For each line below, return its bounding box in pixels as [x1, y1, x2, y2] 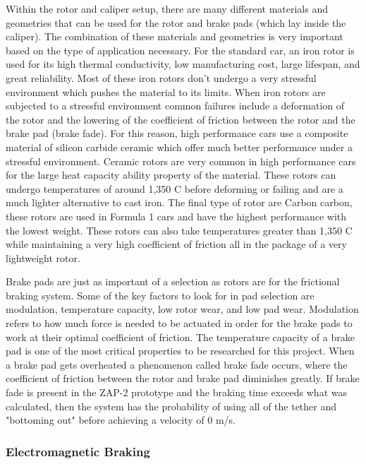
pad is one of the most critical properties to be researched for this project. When [6, 343, 355, 358]
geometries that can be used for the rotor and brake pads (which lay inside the [6, 15, 346, 30]
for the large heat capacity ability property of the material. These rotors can [6, 167, 336, 182]
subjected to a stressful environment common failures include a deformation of [6, 98, 345, 113]
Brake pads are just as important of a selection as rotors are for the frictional [6, 274, 340, 289]
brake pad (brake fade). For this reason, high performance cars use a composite [6, 126, 348, 141]
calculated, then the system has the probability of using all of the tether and [6, 398, 337, 413]
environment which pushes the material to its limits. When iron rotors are [6, 84, 326, 99]
